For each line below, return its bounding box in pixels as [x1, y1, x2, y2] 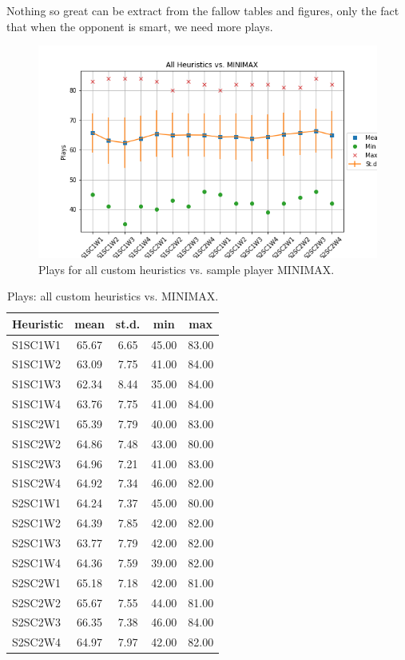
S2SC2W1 [12, 574, 62, 590]
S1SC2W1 [12, 415, 62, 431]
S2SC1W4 [12, 554, 62, 571]
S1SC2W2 [12, 435, 62, 451]
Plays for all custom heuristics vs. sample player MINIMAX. [38, 260, 335, 277]
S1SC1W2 [12, 356, 62, 372]
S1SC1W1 [12, 336, 62, 352]
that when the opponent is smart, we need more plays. [6, 18, 273, 34]
